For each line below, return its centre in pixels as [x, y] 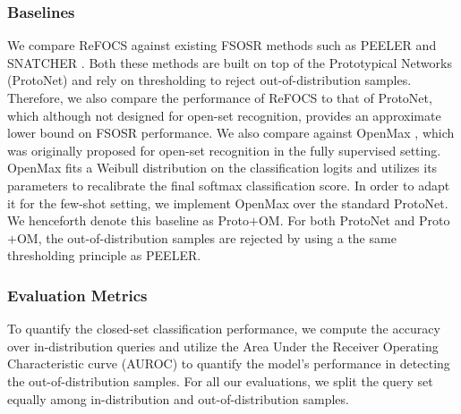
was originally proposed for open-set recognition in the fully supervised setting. [224, 150]
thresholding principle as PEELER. [104, 255]
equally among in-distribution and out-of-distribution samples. [178, 398]
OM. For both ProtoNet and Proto [354, 220]
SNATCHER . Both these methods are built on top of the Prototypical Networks [230, 62]
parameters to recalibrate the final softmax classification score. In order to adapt [229, 185]
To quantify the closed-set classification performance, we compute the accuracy [224, 329]
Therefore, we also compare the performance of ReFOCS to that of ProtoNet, [220, 97]
